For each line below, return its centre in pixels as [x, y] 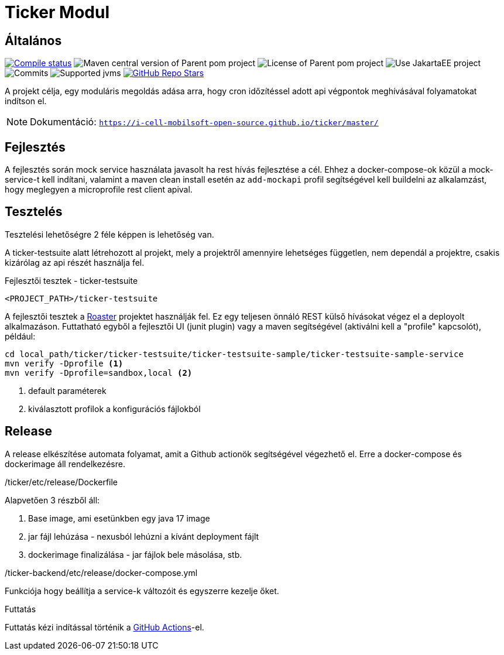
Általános [33, 40]
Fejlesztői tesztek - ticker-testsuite [71, 280]
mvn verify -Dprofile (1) [64, 363]
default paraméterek [67, 390]
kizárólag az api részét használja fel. [75, 262]
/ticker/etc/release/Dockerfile [61, 482]
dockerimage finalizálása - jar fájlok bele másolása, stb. [135, 554]
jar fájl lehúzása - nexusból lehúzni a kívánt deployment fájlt [144, 536]
